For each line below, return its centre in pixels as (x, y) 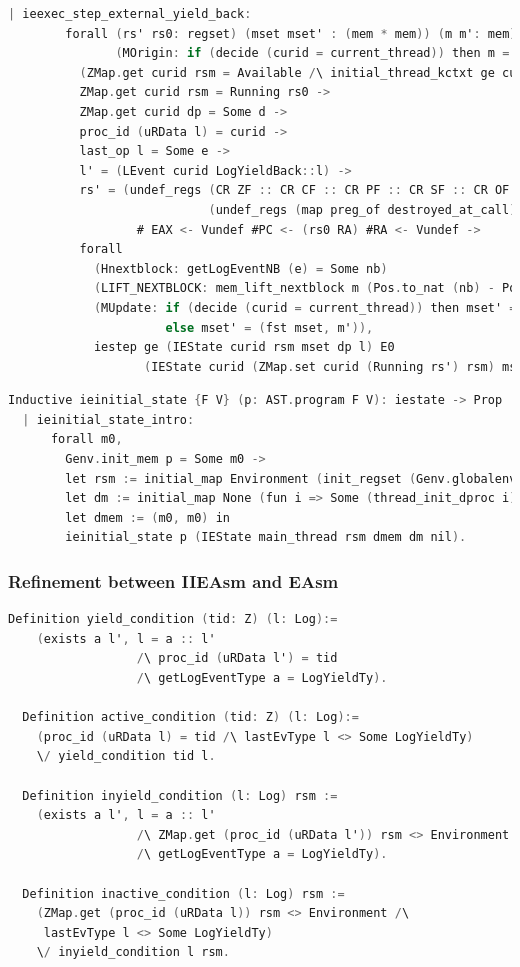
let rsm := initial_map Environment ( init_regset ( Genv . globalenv (291, 478)
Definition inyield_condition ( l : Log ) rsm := (180, 795)
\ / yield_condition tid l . (126, 756)
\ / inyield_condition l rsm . (133, 952)
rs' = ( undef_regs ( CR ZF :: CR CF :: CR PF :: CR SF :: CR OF (294, 190)
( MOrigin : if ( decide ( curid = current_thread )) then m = (312, 53)
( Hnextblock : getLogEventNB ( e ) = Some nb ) (240, 268)
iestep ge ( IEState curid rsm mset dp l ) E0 (244, 347)
